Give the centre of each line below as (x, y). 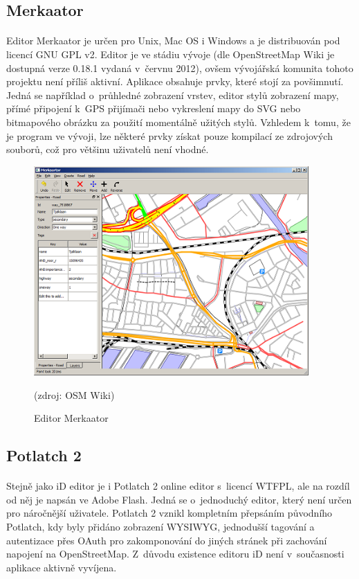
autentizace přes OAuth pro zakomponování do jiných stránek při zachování (167, 540)
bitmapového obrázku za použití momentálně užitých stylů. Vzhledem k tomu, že (178, 122)
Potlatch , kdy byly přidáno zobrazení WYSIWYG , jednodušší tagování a (160, 526)
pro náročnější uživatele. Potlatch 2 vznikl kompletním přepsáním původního (169, 513)
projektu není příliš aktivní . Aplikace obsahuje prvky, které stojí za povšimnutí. (175, 81)
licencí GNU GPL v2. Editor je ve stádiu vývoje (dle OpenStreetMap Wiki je (171, 54)
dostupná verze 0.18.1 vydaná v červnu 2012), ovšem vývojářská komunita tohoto (180, 68)
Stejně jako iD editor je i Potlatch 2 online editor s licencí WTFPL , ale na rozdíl (178, 486)
